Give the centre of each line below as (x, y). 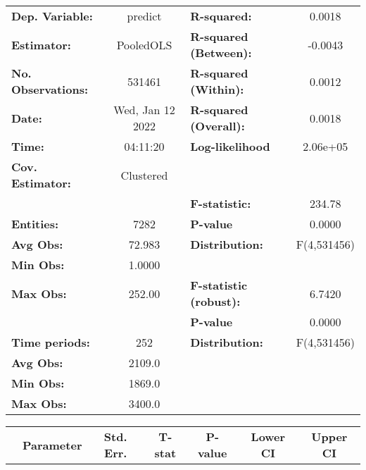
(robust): (215, 301)
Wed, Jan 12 (144, 110)
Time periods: (51, 342)
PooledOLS (144, 44)
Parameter (52, 445)
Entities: (35, 224)
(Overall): (217, 126)
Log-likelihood (230, 146)
